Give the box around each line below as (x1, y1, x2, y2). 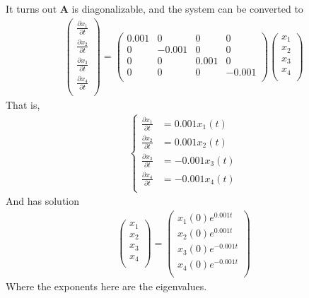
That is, (6, 97, 40, 112)
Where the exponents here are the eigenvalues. (6, 278, 207, 293)
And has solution (6, 193, 80, 208)
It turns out (6, 1, 57, 16)
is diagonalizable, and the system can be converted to (71, 1, 303, 16)
